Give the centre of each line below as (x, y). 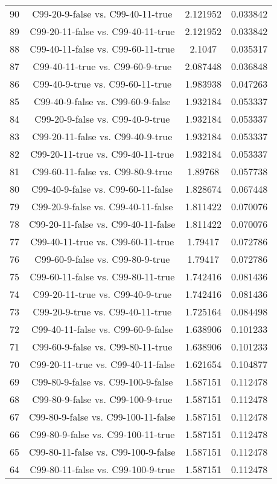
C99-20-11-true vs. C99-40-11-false (102, 364)
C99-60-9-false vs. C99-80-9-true (102, 259)
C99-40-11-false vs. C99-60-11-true (102, 49)
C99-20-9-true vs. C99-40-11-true (102, 311)
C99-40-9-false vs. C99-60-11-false (102, 189)
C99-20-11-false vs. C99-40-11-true (102, 31)
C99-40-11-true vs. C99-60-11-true (102, 241)
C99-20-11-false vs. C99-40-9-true (102, 136)
